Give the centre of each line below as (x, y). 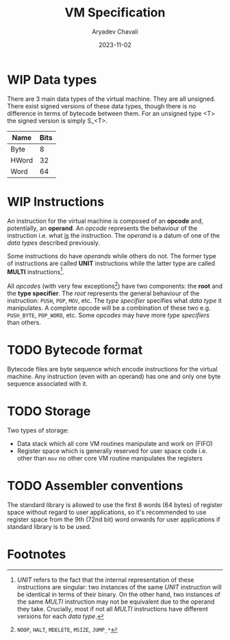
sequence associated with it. (47, 383)
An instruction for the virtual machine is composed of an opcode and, (105, 221)
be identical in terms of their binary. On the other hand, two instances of (119, 594)
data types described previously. (54, 243)
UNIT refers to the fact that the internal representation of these (105, 580)
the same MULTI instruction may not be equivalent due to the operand (116, 602)
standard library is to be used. (49, 526)
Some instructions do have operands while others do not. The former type (112, 256)
